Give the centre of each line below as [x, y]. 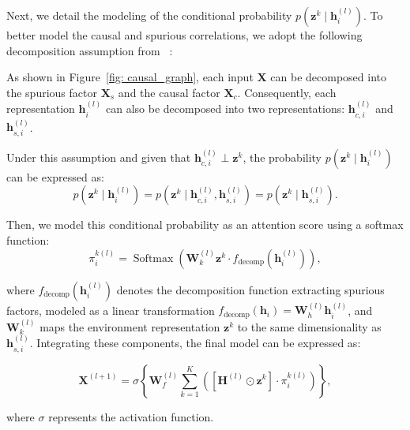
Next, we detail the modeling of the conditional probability [149, 15]
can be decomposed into [329, 77]
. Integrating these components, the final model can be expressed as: [195, 343]
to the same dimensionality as [309, 326]
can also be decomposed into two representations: [225, 108]
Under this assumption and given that [99, 157]
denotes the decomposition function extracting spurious [250, 289]
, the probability [282, 157]
